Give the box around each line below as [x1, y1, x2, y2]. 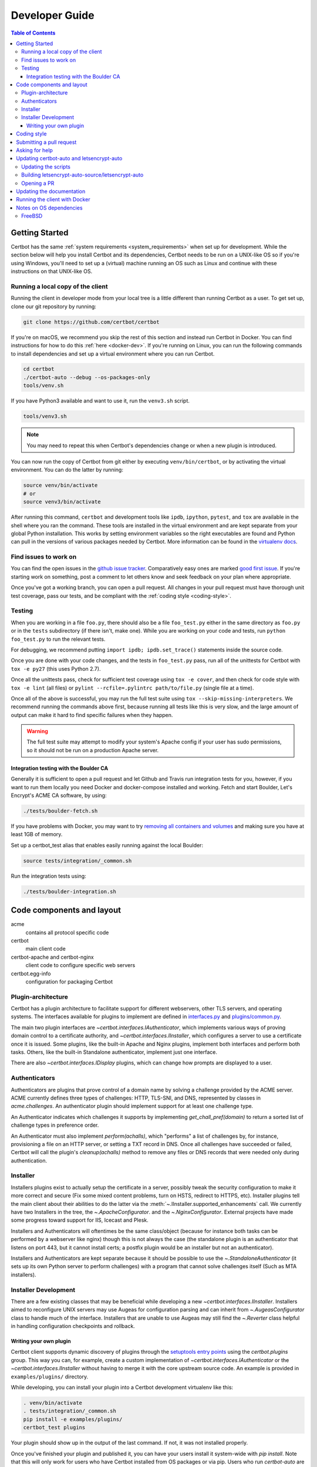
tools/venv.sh [23, 382, 64, 389]
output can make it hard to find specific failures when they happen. [11, 711, 173, 718]
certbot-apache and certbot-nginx [11, 954, 94, 961]
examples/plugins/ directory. [11, 1373, 89, 1380]
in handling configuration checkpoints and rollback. [11, 1323, 135, 1330]
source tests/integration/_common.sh [23, 857, 132, 864]
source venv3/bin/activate [23, 499, 101, 505]
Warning [26, 728, 48, 735]
